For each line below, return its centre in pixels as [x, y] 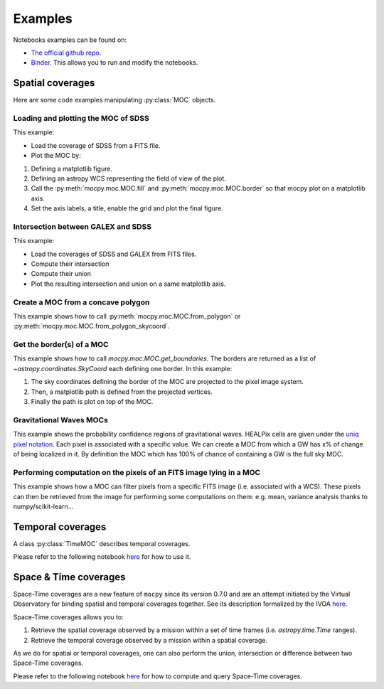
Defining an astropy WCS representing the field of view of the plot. [129, 178]
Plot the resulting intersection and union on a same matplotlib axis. [128, 284]
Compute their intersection [70, 264]
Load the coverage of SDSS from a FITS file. [96, 145]
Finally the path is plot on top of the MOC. [92, 402]
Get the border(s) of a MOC [61, 345]
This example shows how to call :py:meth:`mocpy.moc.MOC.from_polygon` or [127, 316]
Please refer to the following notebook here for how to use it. [102, 557]
